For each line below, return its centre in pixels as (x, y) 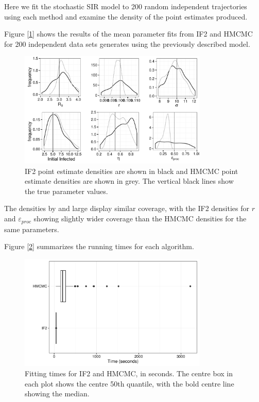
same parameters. (32, 229)
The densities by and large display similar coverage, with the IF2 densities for (127, 208)
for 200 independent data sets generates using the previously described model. (127, 43)
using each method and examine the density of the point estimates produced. (126, 16)
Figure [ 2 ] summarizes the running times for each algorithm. (99, 246)
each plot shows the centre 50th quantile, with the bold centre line (129, 383)
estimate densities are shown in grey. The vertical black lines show (129, 181)
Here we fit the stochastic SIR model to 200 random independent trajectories (126, 6)
